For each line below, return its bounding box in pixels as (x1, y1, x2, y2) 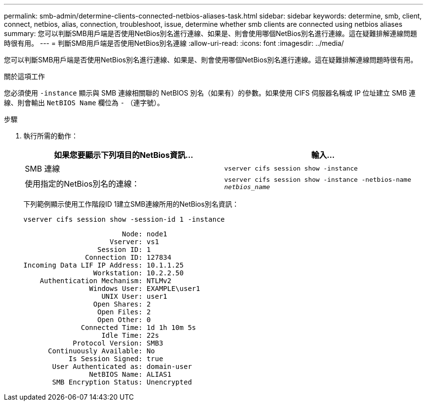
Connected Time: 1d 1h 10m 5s (81, 324, 196, 331)
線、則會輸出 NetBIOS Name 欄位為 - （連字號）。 (4, 98, 164, 107)
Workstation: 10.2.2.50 (93, 269, 184, 277)
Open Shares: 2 (93, 300, 151, 308)
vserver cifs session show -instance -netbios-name (224, 176, 411, 183)
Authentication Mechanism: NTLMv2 (39, 277, 172, 285)
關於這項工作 (4, 72, 45, 80)
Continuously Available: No (48, 347, 155, 355)
